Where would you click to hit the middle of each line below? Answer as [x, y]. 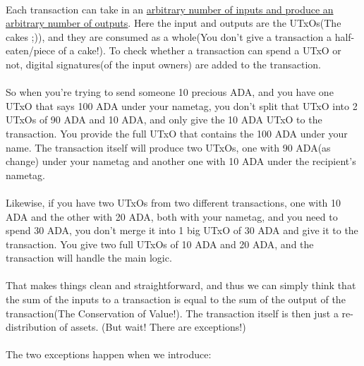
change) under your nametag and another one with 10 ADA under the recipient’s [181, 161]
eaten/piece [30, 50]
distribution [31, 327]
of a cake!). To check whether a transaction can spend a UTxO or [200, 50]
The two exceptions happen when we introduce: [109, 354]
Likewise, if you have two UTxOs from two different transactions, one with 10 [174, 202]
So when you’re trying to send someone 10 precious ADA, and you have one [170, 92]
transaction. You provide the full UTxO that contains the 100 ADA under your [177, 133]
